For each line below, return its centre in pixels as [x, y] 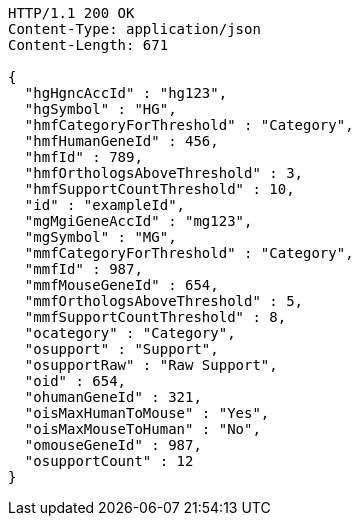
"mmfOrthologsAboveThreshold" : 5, [164, 301]
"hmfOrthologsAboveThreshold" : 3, [164, 173]
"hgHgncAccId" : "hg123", [126, 93]
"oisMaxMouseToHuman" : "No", [142, 429]
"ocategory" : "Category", [130, 333]
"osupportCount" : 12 [109, 461]
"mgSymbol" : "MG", [100, 237]
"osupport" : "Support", [121, 349]
